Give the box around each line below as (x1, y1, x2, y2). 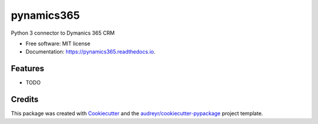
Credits (11, 95, 39, 105)
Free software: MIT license (25, 40, 91, 47)
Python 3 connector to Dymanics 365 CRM (11, 29, 115, 36)
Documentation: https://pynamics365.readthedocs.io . (25, 48, 155, 55)
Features (11, 63, 44, 73)
